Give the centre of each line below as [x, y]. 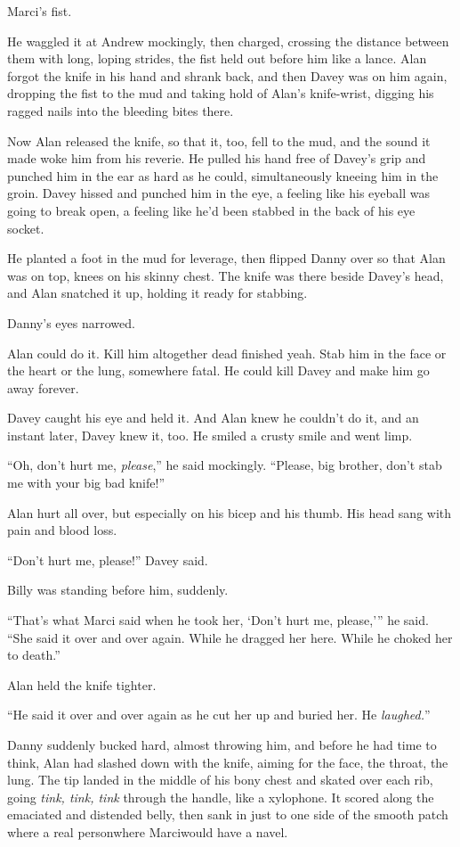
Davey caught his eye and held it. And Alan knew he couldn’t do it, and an [213, 418]
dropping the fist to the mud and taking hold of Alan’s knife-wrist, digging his [221, 93]
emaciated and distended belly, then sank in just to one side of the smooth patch [228, 814]
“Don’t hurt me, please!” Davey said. [108, 559]
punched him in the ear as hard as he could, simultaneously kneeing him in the [223, 175]
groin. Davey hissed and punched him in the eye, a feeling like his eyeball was [218, 193]
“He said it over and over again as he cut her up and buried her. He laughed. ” [219, 715]
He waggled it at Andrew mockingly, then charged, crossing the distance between [228, 41]
